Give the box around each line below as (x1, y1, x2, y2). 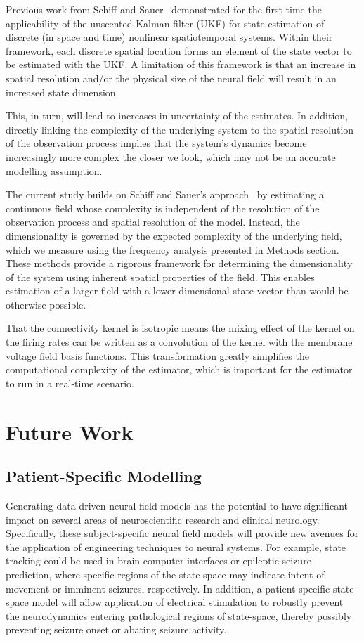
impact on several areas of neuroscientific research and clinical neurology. (6, 512, 320, 526)
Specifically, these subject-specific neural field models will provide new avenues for (6, 526, 359, 540)
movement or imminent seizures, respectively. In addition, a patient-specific (6, 581, 330, 595)
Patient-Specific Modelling (6, 465, 202, 487)
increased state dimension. (6, 84, 119, 99)
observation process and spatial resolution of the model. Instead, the (6, 214, 300, 229)
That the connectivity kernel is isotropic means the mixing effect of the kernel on (6, 320, 355, 335)
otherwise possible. (6, 297, 86, 311)
